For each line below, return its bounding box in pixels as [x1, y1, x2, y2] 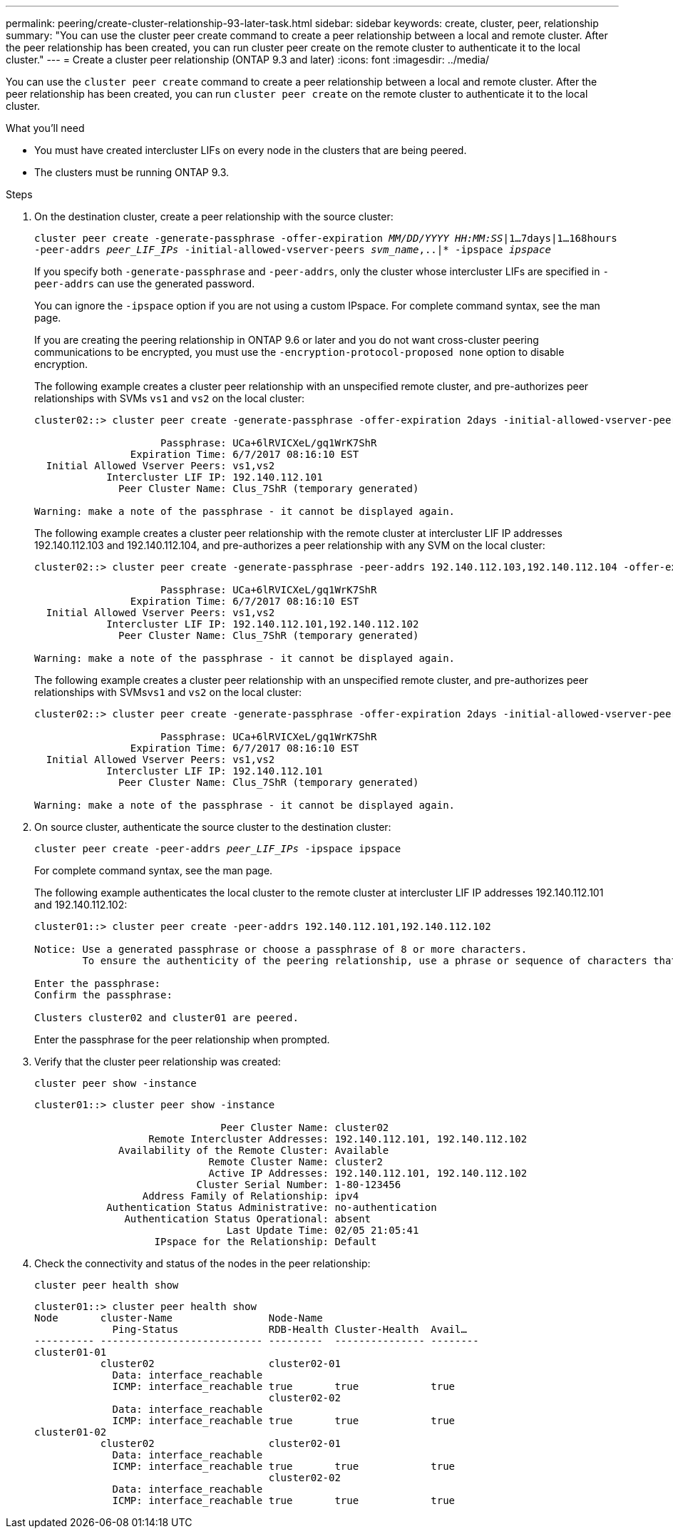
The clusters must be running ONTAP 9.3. [34, 166, 230, 178]
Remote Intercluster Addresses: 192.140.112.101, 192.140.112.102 [148, 1133, 528, 1145]
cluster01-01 [34, 1346, 107, 1358]
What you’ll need [6, 122, 85, 134]
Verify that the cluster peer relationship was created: [34, 1055, 281, 1068]
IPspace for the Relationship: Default [154, 1236, 377, 1247]
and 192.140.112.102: [34, 899, 128, 911]
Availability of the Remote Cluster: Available [118, 1145, 389, 1156]
